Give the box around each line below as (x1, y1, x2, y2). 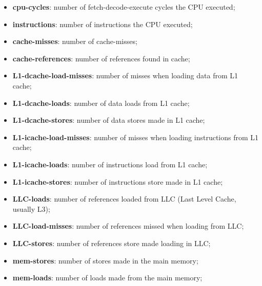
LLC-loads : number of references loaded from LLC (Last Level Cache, (12, 193, 236, 204)
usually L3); (12, 203, 50, 214)
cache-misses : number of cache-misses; (12, 36, 137, 47)
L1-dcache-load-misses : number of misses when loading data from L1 (12, 70, 238, 81)
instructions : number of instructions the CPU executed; (12, 18, 193, 29)
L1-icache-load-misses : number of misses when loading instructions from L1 (12, 131, 259, 142)
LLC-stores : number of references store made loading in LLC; (12, 237, 211, 248)
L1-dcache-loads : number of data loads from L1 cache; (12, 97, 190, 108)
